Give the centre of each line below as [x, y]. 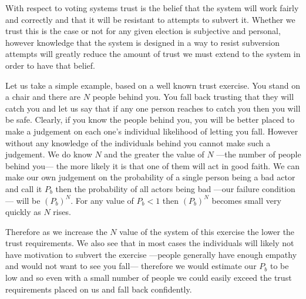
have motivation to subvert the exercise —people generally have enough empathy [151, 254]
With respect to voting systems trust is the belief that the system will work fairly [152, 8]
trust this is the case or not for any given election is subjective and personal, [143, 31]
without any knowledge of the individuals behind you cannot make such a [138, 142]
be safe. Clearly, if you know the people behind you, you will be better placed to [150, 120]
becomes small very [246, 200]
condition [279, 188]
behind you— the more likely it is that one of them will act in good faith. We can [153, 165]
